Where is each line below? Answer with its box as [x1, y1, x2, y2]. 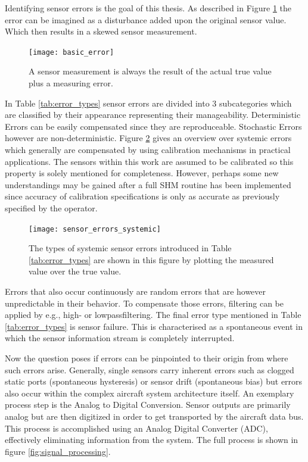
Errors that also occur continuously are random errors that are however [5, 285, 266, 297]
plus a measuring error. [29, 77, 113, 89]
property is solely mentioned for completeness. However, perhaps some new [5, 167, 279, 179]
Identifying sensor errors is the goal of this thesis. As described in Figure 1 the [5, 2, 291, 14]
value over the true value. [29, 265, 122, 277]
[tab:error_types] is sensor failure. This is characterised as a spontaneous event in [5, 320, 303, 332]
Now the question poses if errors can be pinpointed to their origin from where [5, 351, 288, 364]
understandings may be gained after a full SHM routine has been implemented [5, 178, 291, 191]
